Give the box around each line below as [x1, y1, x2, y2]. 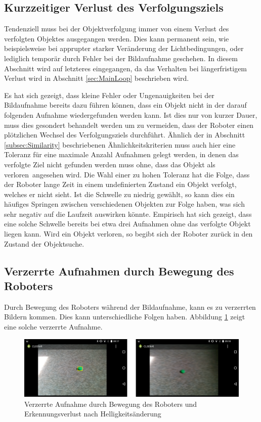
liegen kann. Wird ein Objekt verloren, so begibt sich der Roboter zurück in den [4, 228, 253, 239]
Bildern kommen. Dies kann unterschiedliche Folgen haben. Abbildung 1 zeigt [4, 311, 245, 322]
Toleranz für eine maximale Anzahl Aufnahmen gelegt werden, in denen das [4, 149, 239, 160]
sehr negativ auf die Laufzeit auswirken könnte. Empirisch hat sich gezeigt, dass [4, 208, 252, 219]
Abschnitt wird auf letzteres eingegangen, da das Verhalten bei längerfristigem [4, 63, 247, 73]
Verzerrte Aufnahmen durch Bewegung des [4, 263, 234, 278]
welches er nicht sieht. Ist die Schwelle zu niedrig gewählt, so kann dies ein [4, 189, 235, 199]
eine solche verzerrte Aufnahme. [4, 321, 103, 332]
